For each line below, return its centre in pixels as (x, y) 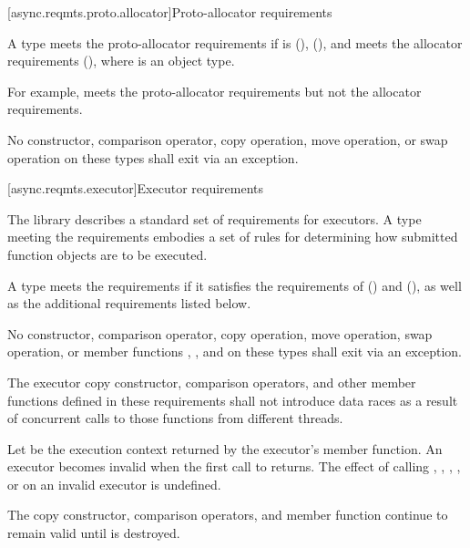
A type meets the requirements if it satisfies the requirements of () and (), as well (235, 285)
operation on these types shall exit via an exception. (153, 157)
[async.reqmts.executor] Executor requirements (136, 188)
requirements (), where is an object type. (121, 61)
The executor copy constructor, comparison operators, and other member (212, 382)
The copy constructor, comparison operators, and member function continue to (228, 515)
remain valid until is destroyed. (94, 533)
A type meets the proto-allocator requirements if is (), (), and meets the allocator (235, 42)
